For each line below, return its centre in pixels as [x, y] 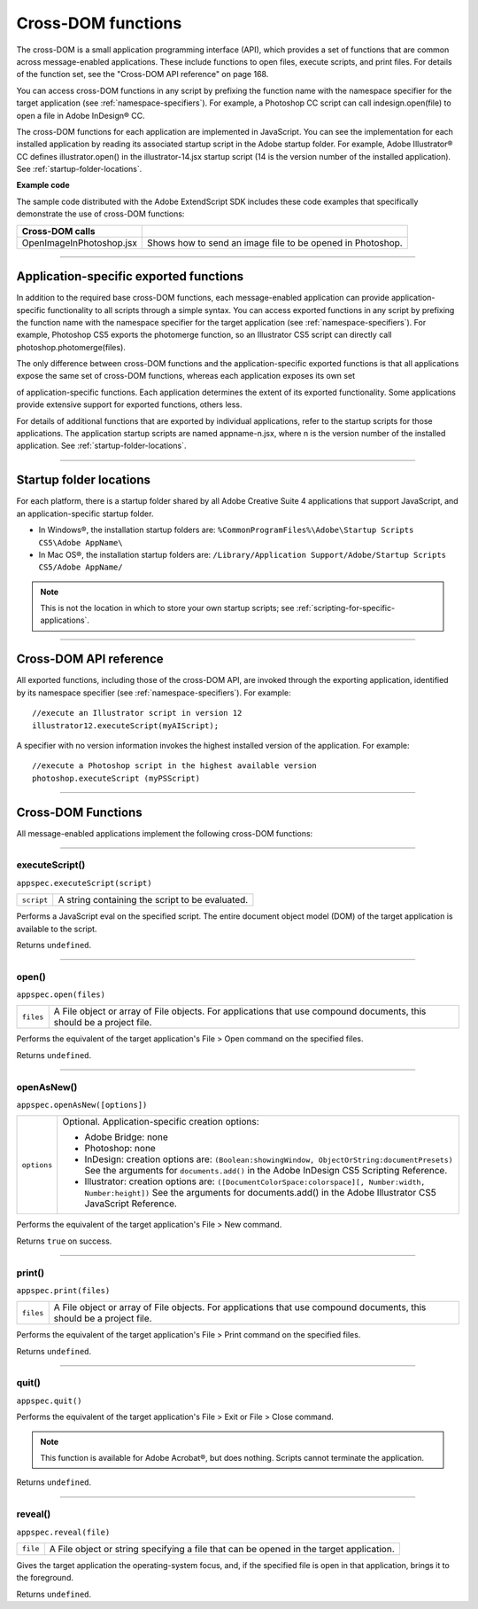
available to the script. [57, 929]
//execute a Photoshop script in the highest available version [175, 766]
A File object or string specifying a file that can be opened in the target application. [222, 1549]
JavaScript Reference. [131, 1204]
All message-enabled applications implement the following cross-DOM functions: [165, 833]
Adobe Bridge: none [126, 1137]
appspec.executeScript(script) [84, 883]
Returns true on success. [64, 1241]
